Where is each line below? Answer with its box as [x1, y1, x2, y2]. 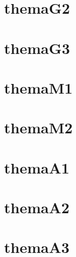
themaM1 [4, 77, 73, 98]
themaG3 [4, 37, 70, 58]
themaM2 [4, 117, 73, 138]
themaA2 [4, 197, 70, 218]
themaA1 [4, 157, 70, 178]
